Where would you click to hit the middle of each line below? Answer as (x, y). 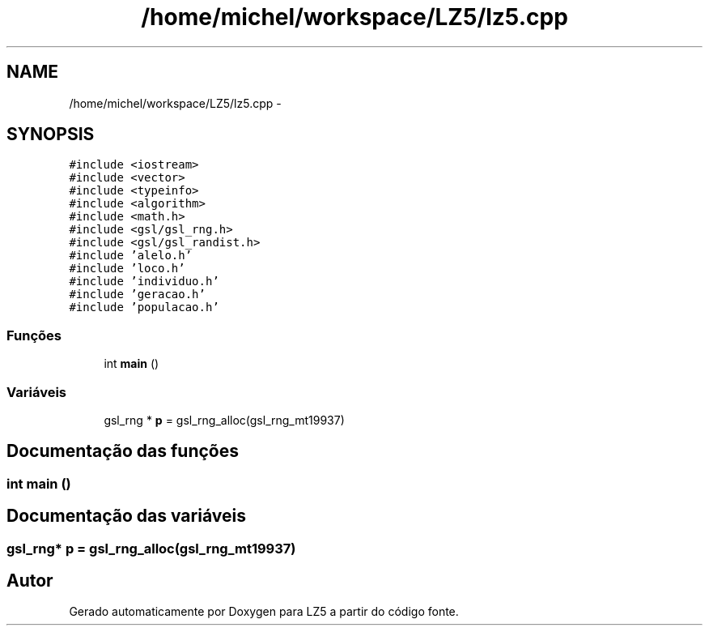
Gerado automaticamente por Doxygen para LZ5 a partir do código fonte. (264, 612)
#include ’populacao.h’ (144, 307)
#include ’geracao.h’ (137, 295)
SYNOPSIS (51, 135)
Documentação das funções (123, 451)
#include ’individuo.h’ (144, 282)
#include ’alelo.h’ (131, 256)
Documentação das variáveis (126, 516)
